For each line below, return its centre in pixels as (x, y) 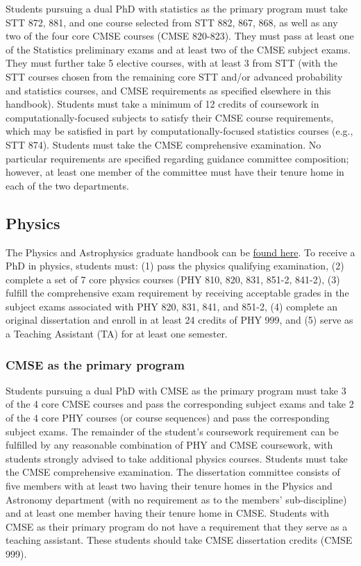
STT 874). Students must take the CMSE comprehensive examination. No (163, 144)
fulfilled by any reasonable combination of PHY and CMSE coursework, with (169, 445)
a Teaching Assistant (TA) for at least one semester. (117, 334)
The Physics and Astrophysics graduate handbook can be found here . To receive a (180, 252)
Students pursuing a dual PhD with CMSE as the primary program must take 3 (176, 390)
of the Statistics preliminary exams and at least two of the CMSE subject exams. (178, 49)
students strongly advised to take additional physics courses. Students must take (177, 458)
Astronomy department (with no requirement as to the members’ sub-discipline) (176, 499)
